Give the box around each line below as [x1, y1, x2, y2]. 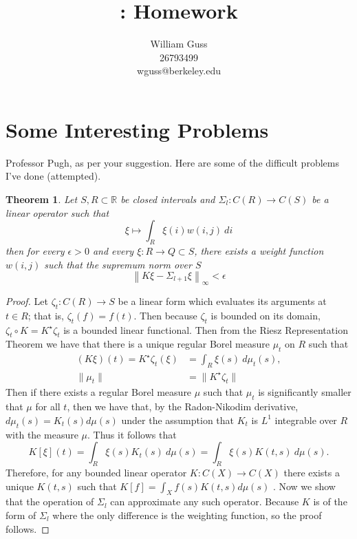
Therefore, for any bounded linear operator [6, 465, 187, 479]
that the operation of [6, 494, 94, 509]
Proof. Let [6, 294, 48, 308]
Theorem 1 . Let [6, 192, 78, 207]
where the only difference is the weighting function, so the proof [52, 507, 322, 522]
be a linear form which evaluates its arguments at [118, 294, 327, 308]
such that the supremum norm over [44, 257, 192, 271]
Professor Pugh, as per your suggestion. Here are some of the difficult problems [6, 155, 339, 169]
